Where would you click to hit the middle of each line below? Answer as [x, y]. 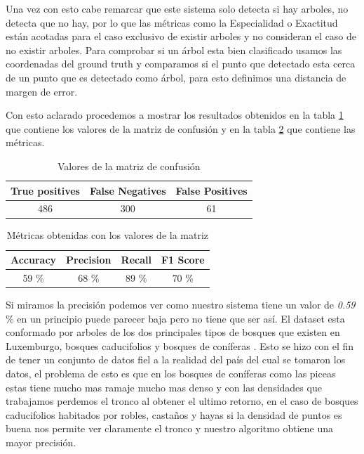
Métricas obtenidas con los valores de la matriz [108, 235]
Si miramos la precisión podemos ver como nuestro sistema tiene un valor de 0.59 [181, 304]
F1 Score [183, 260]
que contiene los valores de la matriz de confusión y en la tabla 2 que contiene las [181, 128]
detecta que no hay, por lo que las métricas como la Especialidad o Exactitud [172, 22]
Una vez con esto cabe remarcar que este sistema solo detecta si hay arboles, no [177, 8]
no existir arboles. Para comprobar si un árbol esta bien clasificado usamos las [174, 50]
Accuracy [34, 260]
